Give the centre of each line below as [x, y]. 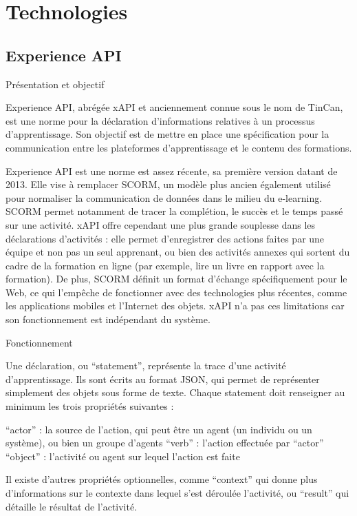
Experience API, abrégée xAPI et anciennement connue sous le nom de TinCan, [174, 107]
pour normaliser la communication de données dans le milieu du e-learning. [164, 197]
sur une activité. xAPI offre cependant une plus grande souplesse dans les [161, 224]
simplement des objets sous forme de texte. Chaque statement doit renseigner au [175, 392]
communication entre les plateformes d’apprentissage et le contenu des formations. [179, 147]
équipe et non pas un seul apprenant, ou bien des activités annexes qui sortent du [178, 252]
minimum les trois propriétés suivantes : [90, 406]
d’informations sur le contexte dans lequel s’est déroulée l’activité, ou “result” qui [177, 493]
